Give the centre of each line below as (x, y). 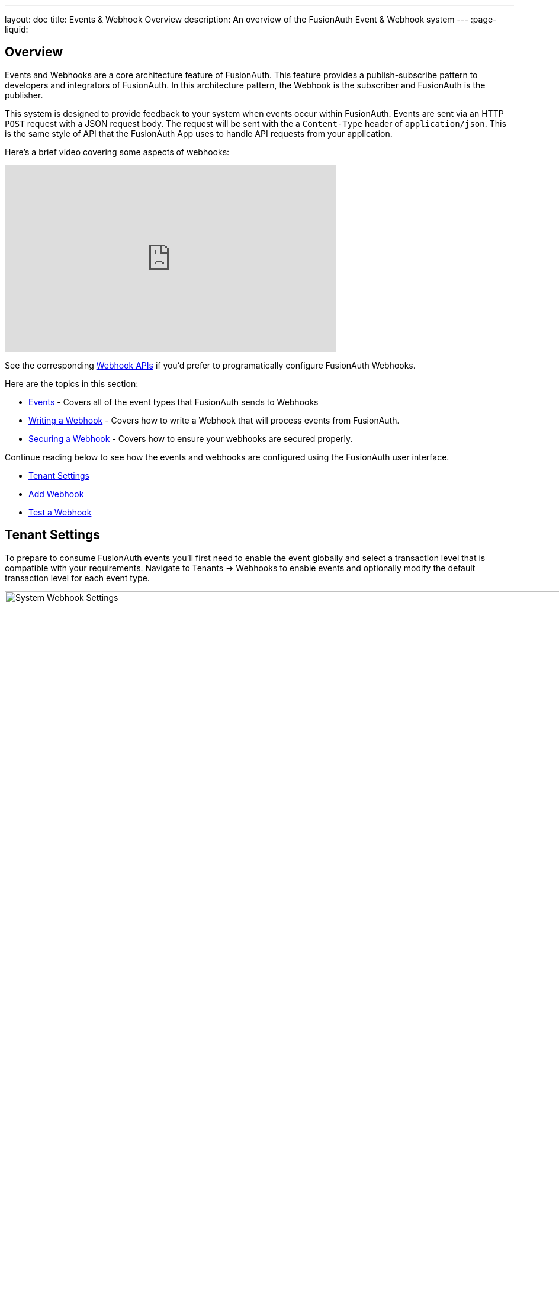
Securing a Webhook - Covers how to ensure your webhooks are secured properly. (191, 438)
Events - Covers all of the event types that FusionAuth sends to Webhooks (174, 402)
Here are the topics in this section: (72, 383)
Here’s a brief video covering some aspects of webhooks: (117, 152)
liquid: (17, 29)
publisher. (24, 95)
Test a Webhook (60, 512)
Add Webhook (56, 494)
